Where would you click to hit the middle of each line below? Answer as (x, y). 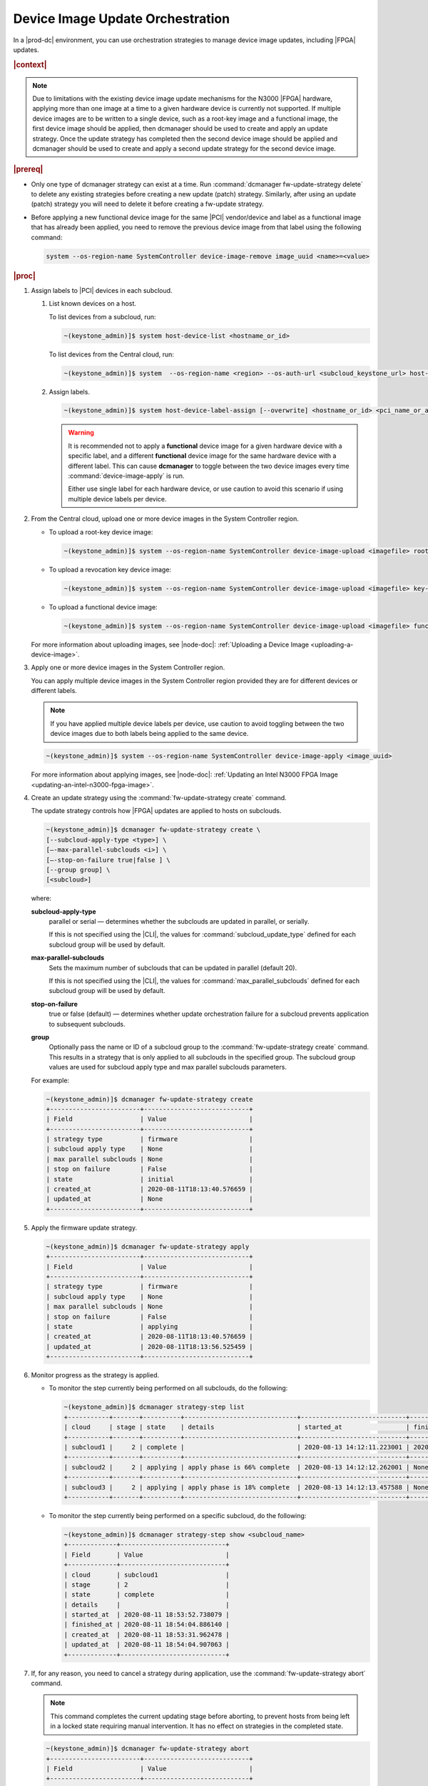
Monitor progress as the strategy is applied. (95, 1375)
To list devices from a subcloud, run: (102, 316)
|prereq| (28, 169)
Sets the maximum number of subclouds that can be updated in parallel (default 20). (173, 967)
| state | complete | (147, 1595)
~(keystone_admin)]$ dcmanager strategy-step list (154, 1407)
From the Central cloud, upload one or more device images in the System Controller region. (165, 519)
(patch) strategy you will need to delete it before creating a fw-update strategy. (147, 204)
